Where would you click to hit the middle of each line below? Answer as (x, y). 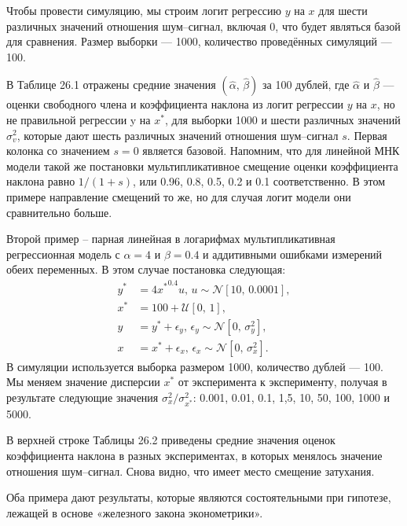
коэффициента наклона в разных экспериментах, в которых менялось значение (194, 456)
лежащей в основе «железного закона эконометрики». (135, 512)
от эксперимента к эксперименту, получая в (282, 382)
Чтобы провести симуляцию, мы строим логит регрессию (144, 10)
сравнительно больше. (59, 212)
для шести (343, 10)
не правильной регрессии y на (79, 119)
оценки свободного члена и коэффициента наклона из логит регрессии (175, 104)
